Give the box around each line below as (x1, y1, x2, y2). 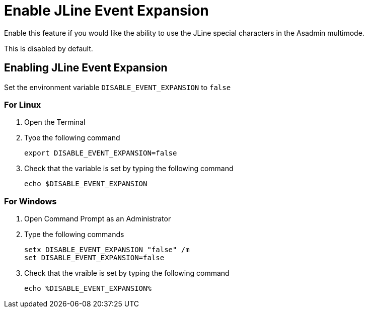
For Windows (4, 196, 57, 206)
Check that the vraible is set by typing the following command (24, 269, 230, 278)
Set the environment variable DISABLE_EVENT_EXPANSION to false (4, 83, 231, 92)
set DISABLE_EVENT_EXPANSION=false (24, 254, 165, 262)
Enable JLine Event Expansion (4, 2, 209, 19)
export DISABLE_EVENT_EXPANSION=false (24, 149, 177, 158)
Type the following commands (24, 230, 124, 239)
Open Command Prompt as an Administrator (24, 214, 171, 223)
